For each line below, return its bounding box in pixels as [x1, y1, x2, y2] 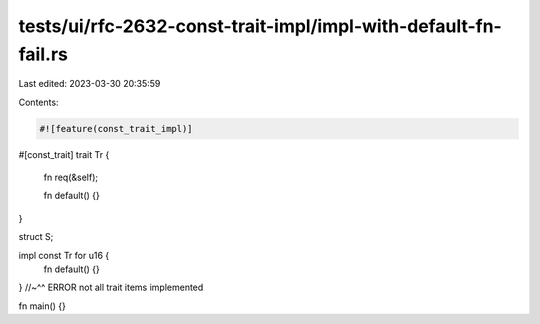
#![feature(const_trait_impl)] [39, 123, 194, 134]
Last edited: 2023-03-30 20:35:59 [18, 78, 161, 90]
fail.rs [18, 43, 69, 65]
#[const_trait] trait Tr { [18, 148, 110, 160]
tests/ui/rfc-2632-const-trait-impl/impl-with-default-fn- [18, 15, 502, 37]
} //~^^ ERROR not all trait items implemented [18, 281, 204, 294]
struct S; [18, 231, 54, 243]
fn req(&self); [43, 171, 99, 184]
